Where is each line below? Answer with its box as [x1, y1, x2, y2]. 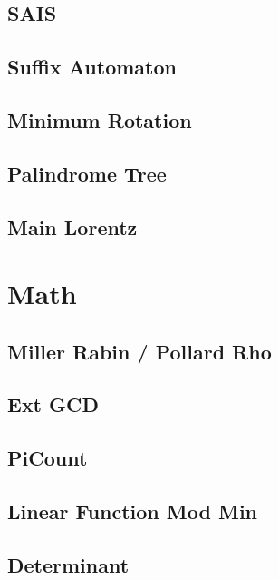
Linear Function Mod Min [7, 497, 258, 526]
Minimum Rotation [7, 105, 192, 133]
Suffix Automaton [7, 53, 177, 81]
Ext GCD [7, 390, 100, 418]
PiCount [7, 444, 88, 472]
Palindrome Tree [7, 159, 167, 187]
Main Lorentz [7, 212, 138, 241]
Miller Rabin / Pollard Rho [7, 337, 272, 365]
